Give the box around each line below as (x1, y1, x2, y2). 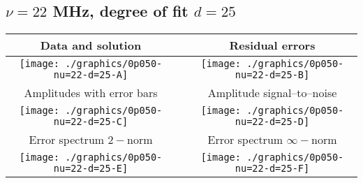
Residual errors (229, 37, 316, 54)
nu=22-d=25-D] (235, 116, 310, 128)
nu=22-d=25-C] (53, 116, 128, 128)
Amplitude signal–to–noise (207, 85, 337, 101)
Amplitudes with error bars (24, 85, 158, 101)
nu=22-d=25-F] (235, 163, 310, 175)
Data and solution (40, 37, 142, 54)
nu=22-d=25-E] (53, 163, 128, 175)
